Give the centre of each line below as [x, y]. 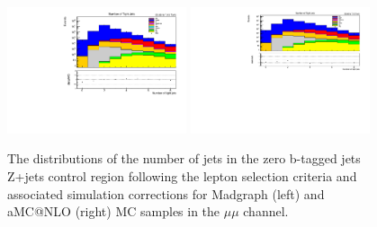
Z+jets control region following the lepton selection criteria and [182, 176]
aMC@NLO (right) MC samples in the [114, 211]
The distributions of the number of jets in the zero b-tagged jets [184, 158]
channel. [266, 211]
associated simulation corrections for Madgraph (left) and [166, 193]
